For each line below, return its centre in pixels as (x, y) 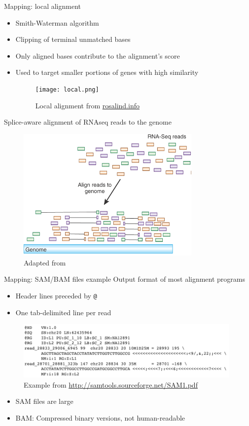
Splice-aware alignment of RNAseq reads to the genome (88, 122)
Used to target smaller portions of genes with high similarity (107, 72)
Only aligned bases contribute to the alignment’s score (98, 55)
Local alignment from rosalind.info (87, 105)
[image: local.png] (67, 89)
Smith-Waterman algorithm (57, 22)
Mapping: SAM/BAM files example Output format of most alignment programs (125, 279)
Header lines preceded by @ (56, 295)
